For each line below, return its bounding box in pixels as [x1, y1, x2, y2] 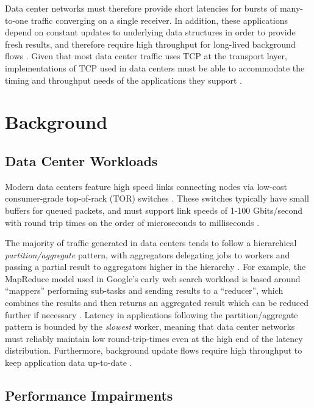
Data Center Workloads [5, 151, 158, 170]
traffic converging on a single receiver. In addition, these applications [30, 13, 288, 26]
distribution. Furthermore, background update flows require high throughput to [5, 344, 302, 357]
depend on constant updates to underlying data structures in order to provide [5, 26, 296, 38]
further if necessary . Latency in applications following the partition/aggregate [5, 308, 298, 321]
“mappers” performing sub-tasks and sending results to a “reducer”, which [5, 284, 284, 297]
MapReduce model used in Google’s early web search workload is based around [5, 272, 301, 285]
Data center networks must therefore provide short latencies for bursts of [5, 2, 277, 14]
